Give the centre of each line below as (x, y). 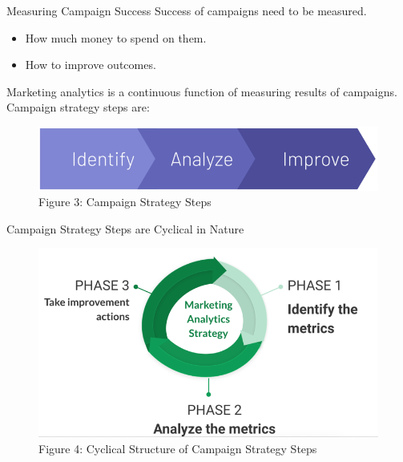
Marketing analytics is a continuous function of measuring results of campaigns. (202, 91)
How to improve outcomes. (91, 65)
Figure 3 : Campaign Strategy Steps (125, 202)
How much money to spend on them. (116, 37)
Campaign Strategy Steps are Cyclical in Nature (125, 228)
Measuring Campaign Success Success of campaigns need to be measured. (187, 10)
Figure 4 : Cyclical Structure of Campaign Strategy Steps (178, 448)
